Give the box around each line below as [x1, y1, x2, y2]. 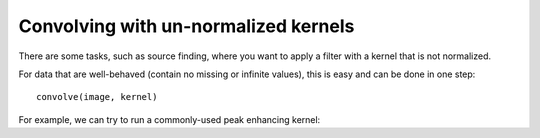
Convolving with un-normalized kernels [18, 15, 355, 37]
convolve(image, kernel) [36, 91, 158, 103]
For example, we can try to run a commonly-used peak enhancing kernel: [18, 113, 321, 125]
